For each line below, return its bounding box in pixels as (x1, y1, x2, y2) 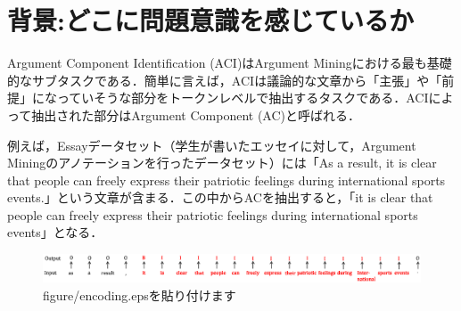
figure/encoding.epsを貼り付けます (43, 285, 236, 304)
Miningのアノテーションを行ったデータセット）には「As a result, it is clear (7, 153, 437, 172)
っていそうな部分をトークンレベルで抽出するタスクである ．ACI (56, 88, 429, 107)
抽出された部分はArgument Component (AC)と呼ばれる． (31, 105, 361, 124)
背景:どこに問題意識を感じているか (7, 2, 415, 38)
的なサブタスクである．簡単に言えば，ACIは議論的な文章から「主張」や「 (7, 70, 442, 89)
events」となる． (7, 223, 103, 241)
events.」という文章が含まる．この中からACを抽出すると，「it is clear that (7, 188, 433, 207)
